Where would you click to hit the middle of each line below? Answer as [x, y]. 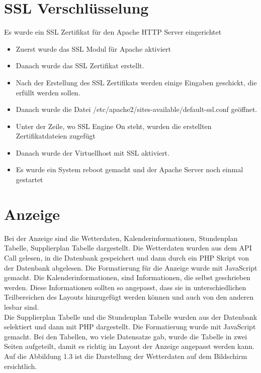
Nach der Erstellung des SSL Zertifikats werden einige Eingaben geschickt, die [136, 82]
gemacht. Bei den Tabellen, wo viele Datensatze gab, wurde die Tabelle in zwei [126, 336]
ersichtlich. [21, 366]
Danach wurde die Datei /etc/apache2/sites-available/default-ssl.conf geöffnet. [137, 109]
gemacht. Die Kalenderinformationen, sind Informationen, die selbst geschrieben [127, 277]
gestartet [29, 179]
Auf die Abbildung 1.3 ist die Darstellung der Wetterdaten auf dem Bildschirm [126, 356]
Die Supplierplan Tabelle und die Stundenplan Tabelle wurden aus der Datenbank [131, 317]
